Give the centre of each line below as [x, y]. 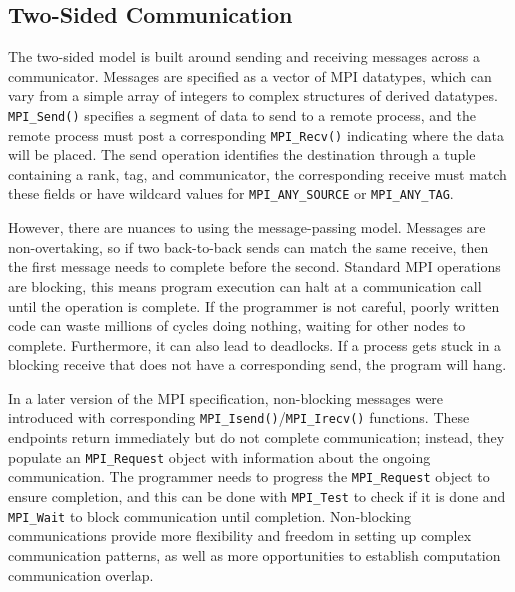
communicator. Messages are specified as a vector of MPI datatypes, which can [250, 75]
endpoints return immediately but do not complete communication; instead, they [256, 437]
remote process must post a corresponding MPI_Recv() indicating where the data [256, 134]
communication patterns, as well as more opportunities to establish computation [254, 554]
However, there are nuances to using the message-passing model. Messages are [247, 227]
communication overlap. [81, 574]
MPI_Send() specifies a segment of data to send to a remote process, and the [242, 114]
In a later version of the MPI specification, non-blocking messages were [226, 397]
